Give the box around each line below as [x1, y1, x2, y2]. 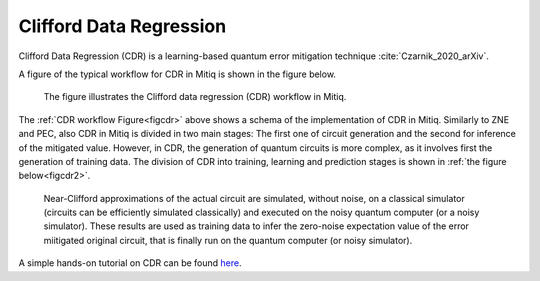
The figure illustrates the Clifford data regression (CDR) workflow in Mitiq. [43, 91, 347, 103]
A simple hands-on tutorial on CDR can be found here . [18, 257, 242, 269]
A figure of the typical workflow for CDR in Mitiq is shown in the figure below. [18, 68, 337, 80]
